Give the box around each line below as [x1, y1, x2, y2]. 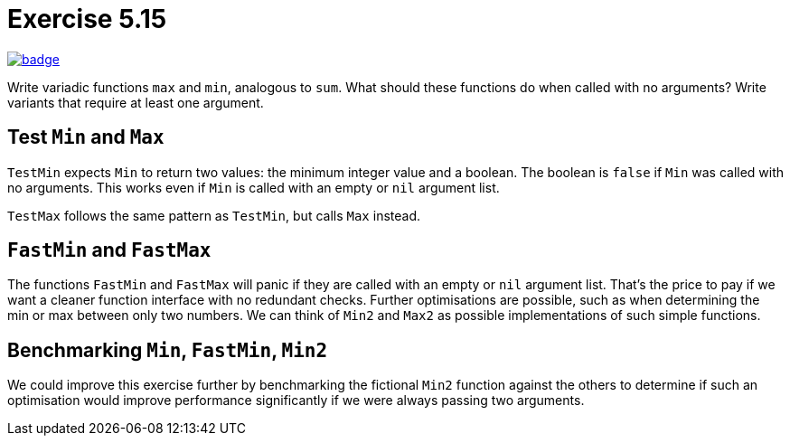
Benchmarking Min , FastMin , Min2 [7, 338, 328, 362]
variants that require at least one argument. [7, 94, 264, 110]
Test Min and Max [7, 126, 165, 149]
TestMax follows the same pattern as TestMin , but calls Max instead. [7, 207, 421, 223]
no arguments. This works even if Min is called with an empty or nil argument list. [7, 179, 500, 195]
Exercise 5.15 [7, 4, 167, 34]
